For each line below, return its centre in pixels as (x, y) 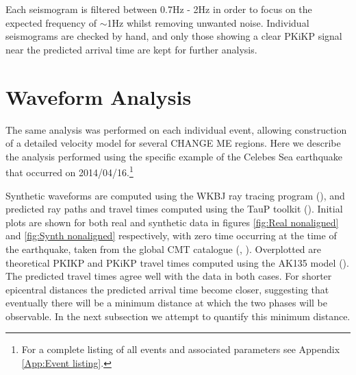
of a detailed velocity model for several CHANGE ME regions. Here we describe (173, 143)
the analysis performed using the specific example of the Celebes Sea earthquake (174, 156)
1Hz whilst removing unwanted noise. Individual (208, 22)
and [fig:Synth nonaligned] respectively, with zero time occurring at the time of (171, 235)
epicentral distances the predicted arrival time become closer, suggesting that (167, 289)
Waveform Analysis (99, 96)
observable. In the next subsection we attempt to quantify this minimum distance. (178, 316)
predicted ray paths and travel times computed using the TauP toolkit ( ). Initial (174, 209)
